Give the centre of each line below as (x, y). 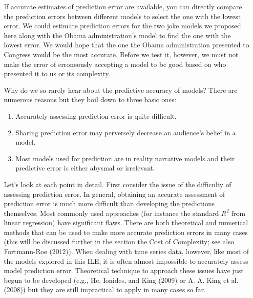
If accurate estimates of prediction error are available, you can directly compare (123, 6)
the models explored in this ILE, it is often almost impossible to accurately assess (126, 261)
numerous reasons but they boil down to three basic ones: (90, 99)
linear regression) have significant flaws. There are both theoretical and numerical (126, 223)
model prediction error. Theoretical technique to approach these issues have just (124, 270)
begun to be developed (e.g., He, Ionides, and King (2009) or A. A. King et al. (121, 280)
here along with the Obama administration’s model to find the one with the (117, 35)
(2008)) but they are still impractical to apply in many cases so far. (105, 289)
